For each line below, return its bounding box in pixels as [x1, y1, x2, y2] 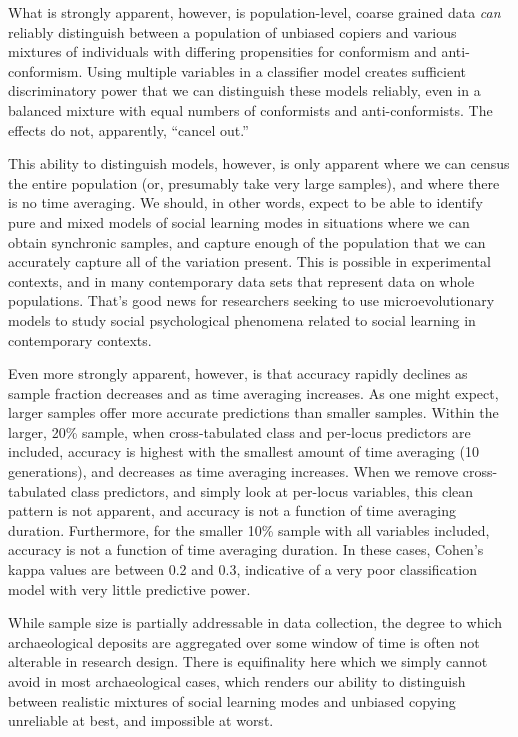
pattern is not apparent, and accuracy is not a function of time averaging [8, 500, 456, 521]
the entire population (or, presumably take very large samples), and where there [8, 172, 500, 193]
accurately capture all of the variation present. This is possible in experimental [8, 251, 491, 272]
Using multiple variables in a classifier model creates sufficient [87, 60, 466, 81]
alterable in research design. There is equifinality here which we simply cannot [8, 651, 488, 672]
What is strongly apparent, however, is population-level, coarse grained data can [8, 2, 501, 22]
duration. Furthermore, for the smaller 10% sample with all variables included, [8, 519, 490, 540]
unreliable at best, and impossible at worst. [8, 710, 274, 731]
